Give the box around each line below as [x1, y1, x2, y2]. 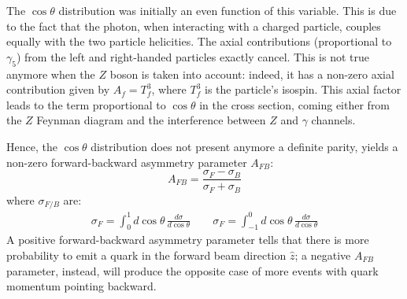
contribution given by [6, 81, 110, 98]
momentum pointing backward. [6, 278, 157, 294]
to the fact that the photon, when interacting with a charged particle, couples [6, 17, 381, 34]
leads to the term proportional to [6, 96, 166, 113]
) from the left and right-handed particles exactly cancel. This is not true [16, 48, 369, 65]
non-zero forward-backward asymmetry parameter [6, 153, 247, 170]
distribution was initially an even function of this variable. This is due [58, 2, 397, 18]
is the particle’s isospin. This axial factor [204, 81, 401, 98]
